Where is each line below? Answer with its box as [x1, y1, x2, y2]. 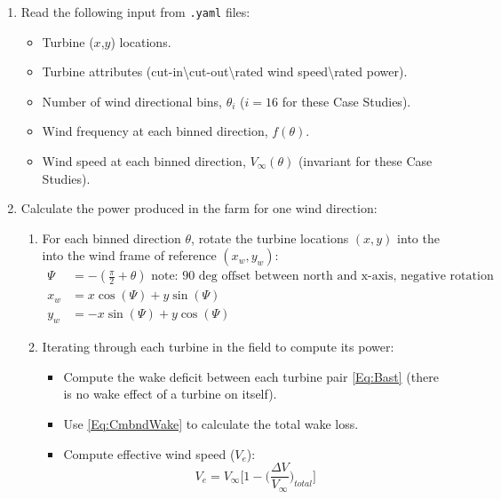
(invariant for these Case [298, 152, 433, 170]
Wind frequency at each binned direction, [42, 122, 268, 140]
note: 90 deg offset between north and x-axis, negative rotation [151, 270, 494, 283]
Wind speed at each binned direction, [42, 152, 246, 170]
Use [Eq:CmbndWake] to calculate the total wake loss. [63, 415, 359, 433]
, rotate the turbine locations [191, 228, 349, 247]
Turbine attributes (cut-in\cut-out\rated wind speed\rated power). [42, 62, 408, 81]
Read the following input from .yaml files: [20, 3, 250, 20]
